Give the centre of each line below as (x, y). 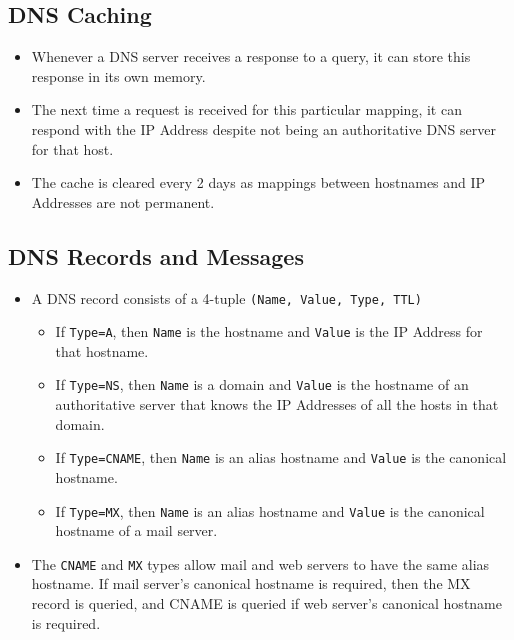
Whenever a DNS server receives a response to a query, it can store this (251, 56)
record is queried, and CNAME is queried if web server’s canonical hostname (266, 603)
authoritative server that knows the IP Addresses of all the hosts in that (277, 404)
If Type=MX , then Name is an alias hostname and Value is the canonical (270, 510)
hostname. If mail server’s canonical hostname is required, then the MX (251, 583)
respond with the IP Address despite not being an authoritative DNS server (263, 128)
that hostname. (102, 350)
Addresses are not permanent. (123, 201)
